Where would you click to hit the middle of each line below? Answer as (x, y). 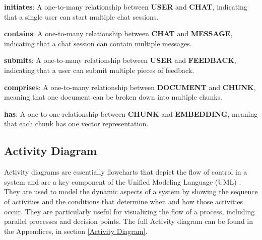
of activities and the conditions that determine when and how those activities (124, 201)
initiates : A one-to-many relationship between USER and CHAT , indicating (126, 7)
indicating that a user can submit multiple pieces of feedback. (99, 70)
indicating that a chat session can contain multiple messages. (98, 43)
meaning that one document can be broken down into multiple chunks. (113, 97)
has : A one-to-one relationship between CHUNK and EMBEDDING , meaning (131, 113)
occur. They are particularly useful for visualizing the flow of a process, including (129, 211)
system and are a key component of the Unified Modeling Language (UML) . (123, 181)
